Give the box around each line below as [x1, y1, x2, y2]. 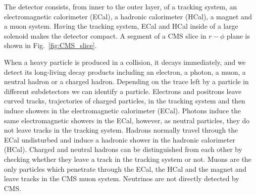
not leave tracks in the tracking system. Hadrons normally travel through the [4, 125, 238, 135]
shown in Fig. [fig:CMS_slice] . [4, 40, 97, 50]
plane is [226, 30, 250, 41]
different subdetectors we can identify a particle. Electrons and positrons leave [4, 86, 242, 96]
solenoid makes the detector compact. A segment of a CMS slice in [4, 30, 206, 41]
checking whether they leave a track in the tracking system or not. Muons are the [4, 153, 252, 164]
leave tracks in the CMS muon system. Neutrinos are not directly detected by [4, 173, 239, 184]
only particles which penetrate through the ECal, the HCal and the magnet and [4, 163, 247, 174]
